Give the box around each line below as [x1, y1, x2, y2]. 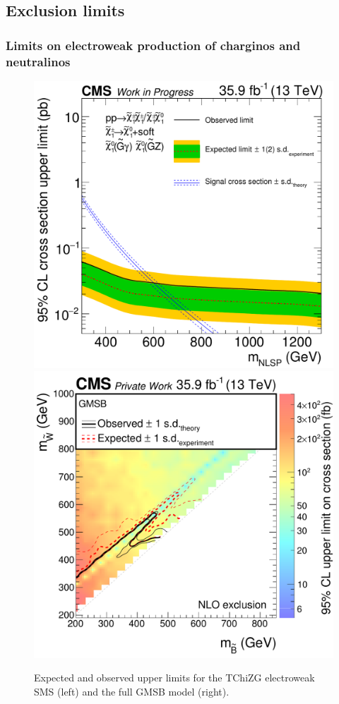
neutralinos [6, 52, 71, 70]
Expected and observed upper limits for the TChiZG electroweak [34, 670, 315, 685]
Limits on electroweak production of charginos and [6, 36, 301, 54]
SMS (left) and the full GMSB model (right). [34, 684, 230, 698]
